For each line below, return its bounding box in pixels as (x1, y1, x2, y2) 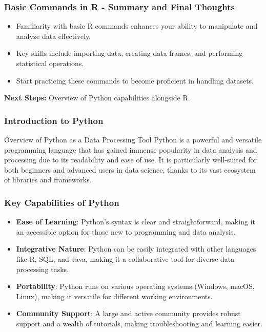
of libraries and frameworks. (4, 174, 92, 185)
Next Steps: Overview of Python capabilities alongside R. (4, 92, 190, 103)
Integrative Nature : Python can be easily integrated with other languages (16, 243, 256, 254)
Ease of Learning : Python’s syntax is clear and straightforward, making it (16, 216, 255, 227)
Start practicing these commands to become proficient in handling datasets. (16, 75, 254, 86)
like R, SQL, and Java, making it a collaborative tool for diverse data (16, 253, 235, 264)
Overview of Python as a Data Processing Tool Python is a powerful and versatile (4, 134, 262, 144)
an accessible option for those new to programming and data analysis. (16, 226, 236, 237)
